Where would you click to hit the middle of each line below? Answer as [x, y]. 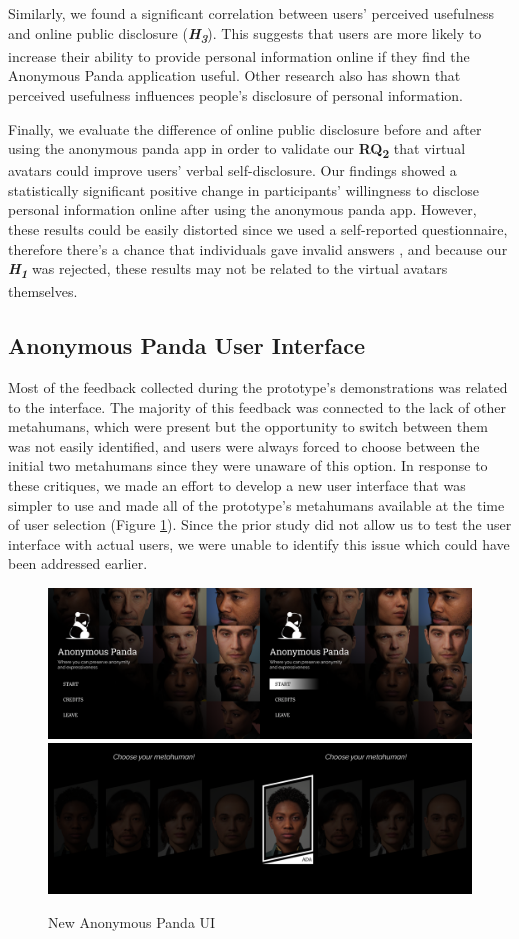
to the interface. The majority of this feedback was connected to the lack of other [257, 406]
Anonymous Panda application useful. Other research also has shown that [234, 75]
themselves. [43, 291]
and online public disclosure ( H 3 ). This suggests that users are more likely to [245, 34]
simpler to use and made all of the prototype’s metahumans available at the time [256, 504]
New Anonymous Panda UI [132, 921]
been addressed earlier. [78, 563]
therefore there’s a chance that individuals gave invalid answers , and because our [258, 248]
